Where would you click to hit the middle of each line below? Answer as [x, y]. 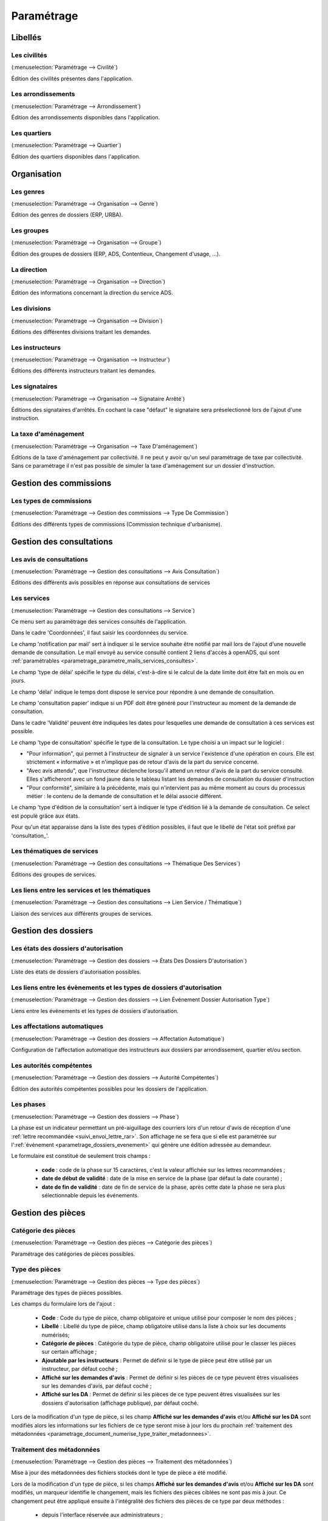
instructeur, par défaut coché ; [80, 1369]
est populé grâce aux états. [46, 816]
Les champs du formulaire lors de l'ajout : [63, 1304]
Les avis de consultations [50, 559]
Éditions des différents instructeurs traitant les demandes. [84, 371]
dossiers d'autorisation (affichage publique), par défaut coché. [120, 1403]
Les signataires [34, 386]
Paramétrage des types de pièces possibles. [67, 1293]
